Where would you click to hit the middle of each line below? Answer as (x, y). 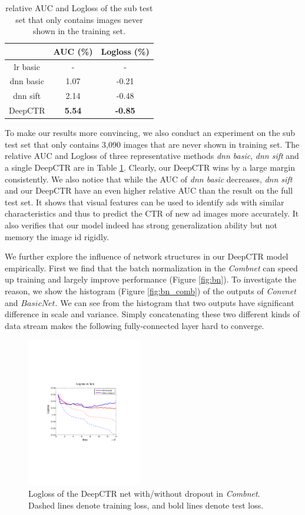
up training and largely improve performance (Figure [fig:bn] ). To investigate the (150, 279)
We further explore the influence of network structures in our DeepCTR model (147, 256)
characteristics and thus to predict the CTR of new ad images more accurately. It (152, 213)
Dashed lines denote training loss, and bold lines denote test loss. (146, 505)
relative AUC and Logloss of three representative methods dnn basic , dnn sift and (152, 156)
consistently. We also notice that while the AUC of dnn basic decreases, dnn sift (149, 179)
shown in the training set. (79, 31)
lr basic (27, 66)
